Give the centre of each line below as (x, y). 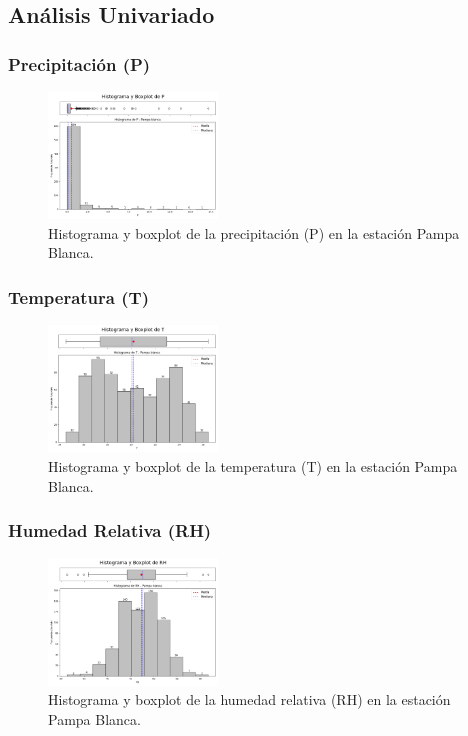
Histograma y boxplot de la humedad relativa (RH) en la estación (249, 699)
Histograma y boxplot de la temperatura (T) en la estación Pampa (253, 465)
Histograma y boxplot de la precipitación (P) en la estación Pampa (254, 232)
